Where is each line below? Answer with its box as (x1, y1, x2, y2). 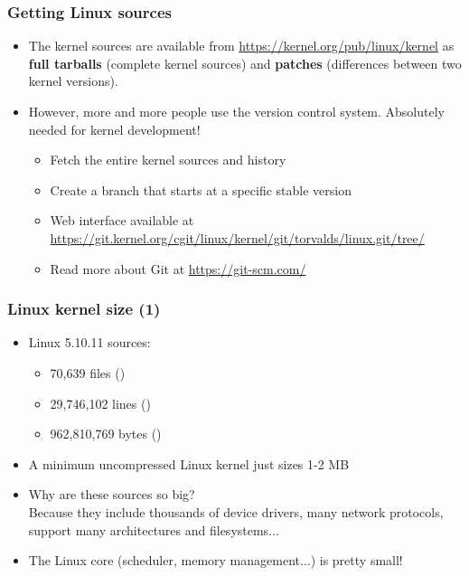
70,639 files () (50, 363, 126, 382)
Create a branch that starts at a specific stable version (50, 180, 352, 199)
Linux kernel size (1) (7, 297, 161, 320)
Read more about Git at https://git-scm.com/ (50, 259, 306, 278)
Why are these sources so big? (28, 485, 195, 504)
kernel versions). (28, 71, 118, 90)
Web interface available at (50, 211, 194, 230)
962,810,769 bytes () (50, 424, 162, 443)
